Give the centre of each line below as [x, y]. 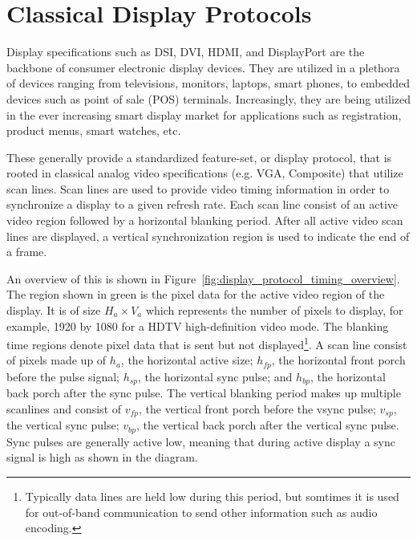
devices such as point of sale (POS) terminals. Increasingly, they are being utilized [208, 98]
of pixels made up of [57, 360]
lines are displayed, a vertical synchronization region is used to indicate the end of [208, 236]
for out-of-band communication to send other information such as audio [201, 512]
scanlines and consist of [64, 408]
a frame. [27, 252]
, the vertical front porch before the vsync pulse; [257, 408]
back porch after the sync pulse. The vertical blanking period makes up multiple [204, 393]
